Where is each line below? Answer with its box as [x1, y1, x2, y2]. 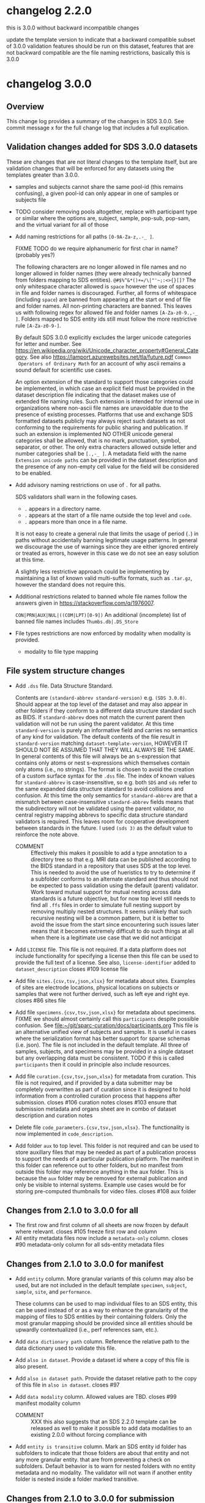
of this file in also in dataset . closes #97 [15, 1381, 120, 1389]
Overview [6, 101, 45, 112]
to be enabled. [15, 469, 52, 476]
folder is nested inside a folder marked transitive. [15, 1475, 139, 1483]
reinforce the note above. [15, 830, 80, 838]
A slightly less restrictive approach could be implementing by [15, 568, 170, 575]
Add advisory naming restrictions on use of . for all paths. [15, 481, 162, 488]
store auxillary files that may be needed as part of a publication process [15, 1148, 196, 1156]
